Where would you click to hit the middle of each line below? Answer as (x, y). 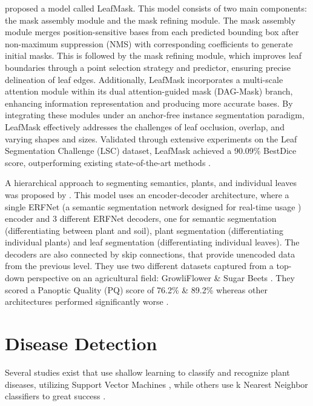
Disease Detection (81, 343)
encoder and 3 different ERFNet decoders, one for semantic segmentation (141, 218)
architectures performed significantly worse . (87, 301)
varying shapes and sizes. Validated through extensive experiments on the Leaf (151, 138)
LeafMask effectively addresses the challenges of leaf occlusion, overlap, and (145, 126)
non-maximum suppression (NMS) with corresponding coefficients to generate (149, 43)
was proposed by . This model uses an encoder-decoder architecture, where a (147, 194)
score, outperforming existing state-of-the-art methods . (108, 162)
